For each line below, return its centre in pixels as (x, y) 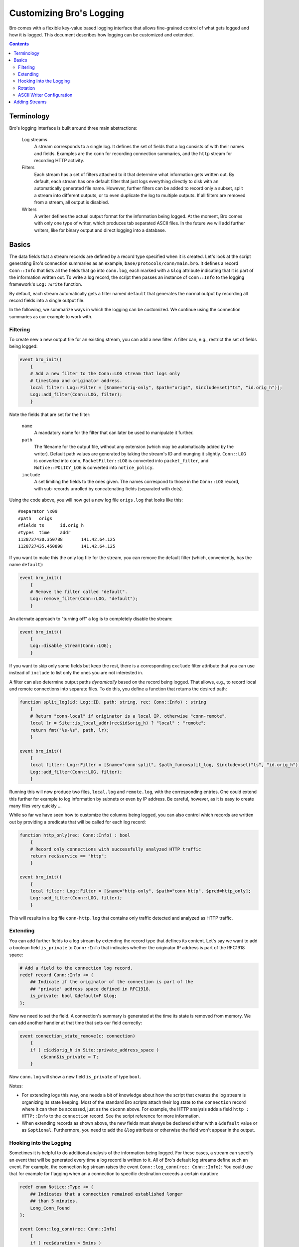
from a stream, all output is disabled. (72, 203)
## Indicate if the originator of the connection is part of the (112, 982)
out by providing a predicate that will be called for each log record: (78, 822)
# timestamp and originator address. (76, 381)
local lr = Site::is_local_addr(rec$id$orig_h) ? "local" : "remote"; (118, 723)
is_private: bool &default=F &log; (74, 996)
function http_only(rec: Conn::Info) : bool (75, 835)
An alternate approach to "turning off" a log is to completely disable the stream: (91, 619)
